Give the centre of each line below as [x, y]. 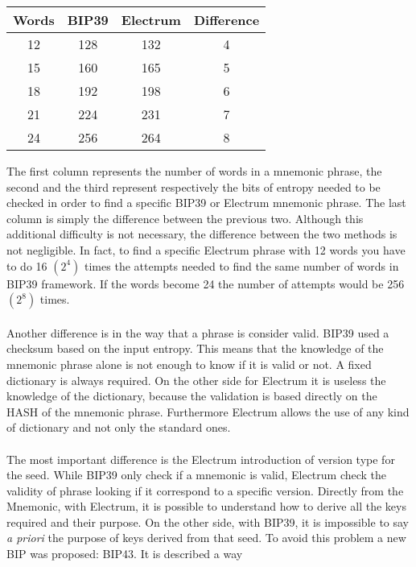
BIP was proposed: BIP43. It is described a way [125, 554]
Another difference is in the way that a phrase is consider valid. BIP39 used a [198, 332]
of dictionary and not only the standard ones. [119, 427]
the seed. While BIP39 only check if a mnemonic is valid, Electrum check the [197, 475]
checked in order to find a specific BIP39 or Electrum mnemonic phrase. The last [206, 203]
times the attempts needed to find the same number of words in [242, 265]
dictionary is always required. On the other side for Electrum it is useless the [196, 380]
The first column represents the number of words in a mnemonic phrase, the [194, 171]
